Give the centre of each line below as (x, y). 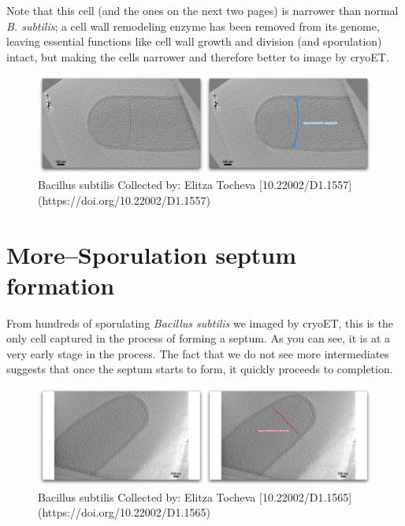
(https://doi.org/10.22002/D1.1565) (124, 512)
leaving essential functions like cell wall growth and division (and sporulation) (194, 41)
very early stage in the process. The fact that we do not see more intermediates (198, 353)
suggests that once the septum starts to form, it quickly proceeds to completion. (200, 369)
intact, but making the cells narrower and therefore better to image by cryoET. (198, 56)
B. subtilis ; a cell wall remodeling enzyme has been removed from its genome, (193, 26)
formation (61, 285)
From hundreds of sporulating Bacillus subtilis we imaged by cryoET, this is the (200, 322)
